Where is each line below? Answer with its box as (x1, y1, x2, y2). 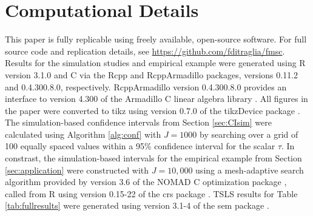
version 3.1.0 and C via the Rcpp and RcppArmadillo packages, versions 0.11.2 (5, 68, 298, 81)
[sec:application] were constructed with (5, 163, 149, 176)
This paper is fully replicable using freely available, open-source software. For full (5, 33, 307, 46)
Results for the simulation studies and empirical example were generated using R (5, 56, 306, 69)
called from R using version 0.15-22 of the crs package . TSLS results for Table (5, 187, 298, 200)
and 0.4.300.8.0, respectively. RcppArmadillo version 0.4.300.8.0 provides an (5, 80, 287, 93)
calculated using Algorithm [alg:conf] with (5, 127, 161, 140)
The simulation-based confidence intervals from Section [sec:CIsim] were (5, 116, 272, 129)
